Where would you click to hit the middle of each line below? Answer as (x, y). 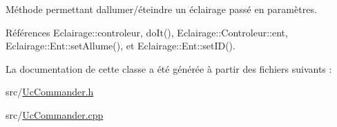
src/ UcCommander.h (50, 92)
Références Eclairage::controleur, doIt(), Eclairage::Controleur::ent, (147, 32)
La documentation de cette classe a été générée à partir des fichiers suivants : (169, 68)
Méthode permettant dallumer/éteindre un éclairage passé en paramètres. (161, 9)
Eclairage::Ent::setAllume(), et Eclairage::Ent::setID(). (121, 46)
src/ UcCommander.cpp (55, 114)
